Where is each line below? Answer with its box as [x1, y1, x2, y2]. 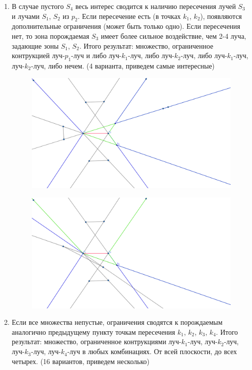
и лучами [11, 10, 40, 21]
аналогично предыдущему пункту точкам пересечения [11, 326, 175, 337]
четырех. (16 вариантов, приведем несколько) [11, 356, 150, 366]
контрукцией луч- [11, 50, 65, 61]
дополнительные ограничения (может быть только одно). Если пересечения [11, 21, 241, 31]
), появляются [200, 10, 242, 21]
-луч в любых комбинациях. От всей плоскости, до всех [67, 346, 237, 357]
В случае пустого [11, 1, 64, 11]
